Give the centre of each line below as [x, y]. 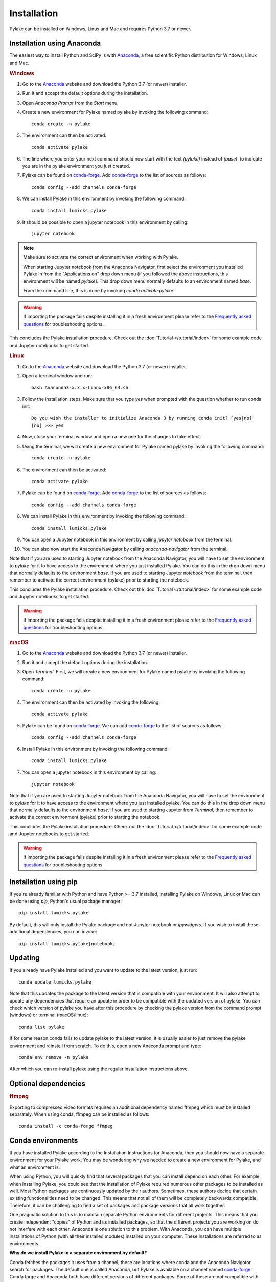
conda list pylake [42, 1027]
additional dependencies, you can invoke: [53, 932]
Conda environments [44, 1141]
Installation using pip [43, 882]
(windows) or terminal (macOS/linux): [49, 1015]
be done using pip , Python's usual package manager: [66, 901]
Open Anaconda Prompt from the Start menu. [70, 103]
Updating [25, 958]
